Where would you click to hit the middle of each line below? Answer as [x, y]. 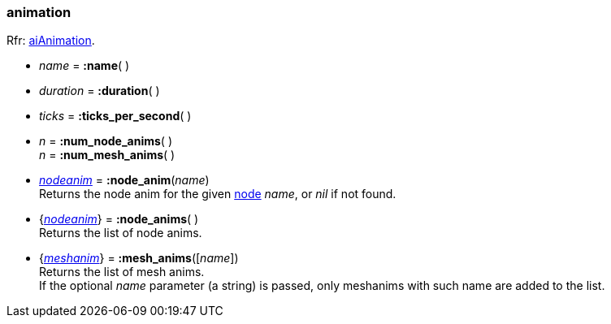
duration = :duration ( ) [100, 91]
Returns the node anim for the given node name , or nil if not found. [218, 194]
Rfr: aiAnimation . [51, 41]
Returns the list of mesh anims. [122, 272]
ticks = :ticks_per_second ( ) [115, 116]
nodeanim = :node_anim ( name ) [124, 180]
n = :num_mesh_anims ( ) [107, 155]
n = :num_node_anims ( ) [106, 141]
